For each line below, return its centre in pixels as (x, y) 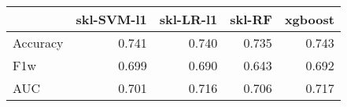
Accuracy (38, 43)
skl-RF (251, 19)
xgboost (309, 19)
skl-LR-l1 (188, 19)
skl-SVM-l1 (111, 19)
